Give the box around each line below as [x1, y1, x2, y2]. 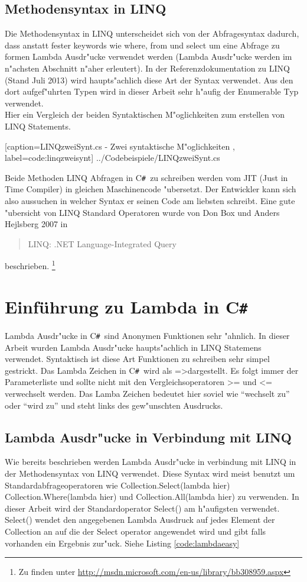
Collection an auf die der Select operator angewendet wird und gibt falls [5, 525, 266, 537]
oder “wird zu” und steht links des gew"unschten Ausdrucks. [5, 399, 223, 411]
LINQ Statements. [5, 119, 71, 132]
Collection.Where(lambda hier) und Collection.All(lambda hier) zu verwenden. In [5, 490, 299, 503]
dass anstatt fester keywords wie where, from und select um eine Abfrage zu [5, 38, 280, 51]
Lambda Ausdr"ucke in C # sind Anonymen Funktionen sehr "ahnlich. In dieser [5, 329, 290, 341]
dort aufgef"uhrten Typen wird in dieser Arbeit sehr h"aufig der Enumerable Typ [5, 85, 299, 98]
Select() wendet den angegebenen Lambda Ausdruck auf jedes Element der [5, 513, 275, 526]
